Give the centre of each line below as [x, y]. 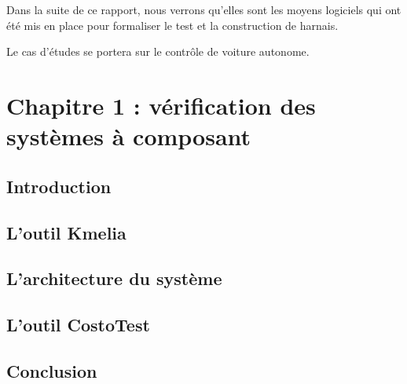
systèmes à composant [129, 136]
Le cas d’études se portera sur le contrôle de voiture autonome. [158, 51]
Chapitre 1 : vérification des [161, 105]
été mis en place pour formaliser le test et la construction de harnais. [172, 25]
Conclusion [52, 370]
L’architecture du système [114, 278]
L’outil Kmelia [66, 232]
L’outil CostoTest [78, 325]
